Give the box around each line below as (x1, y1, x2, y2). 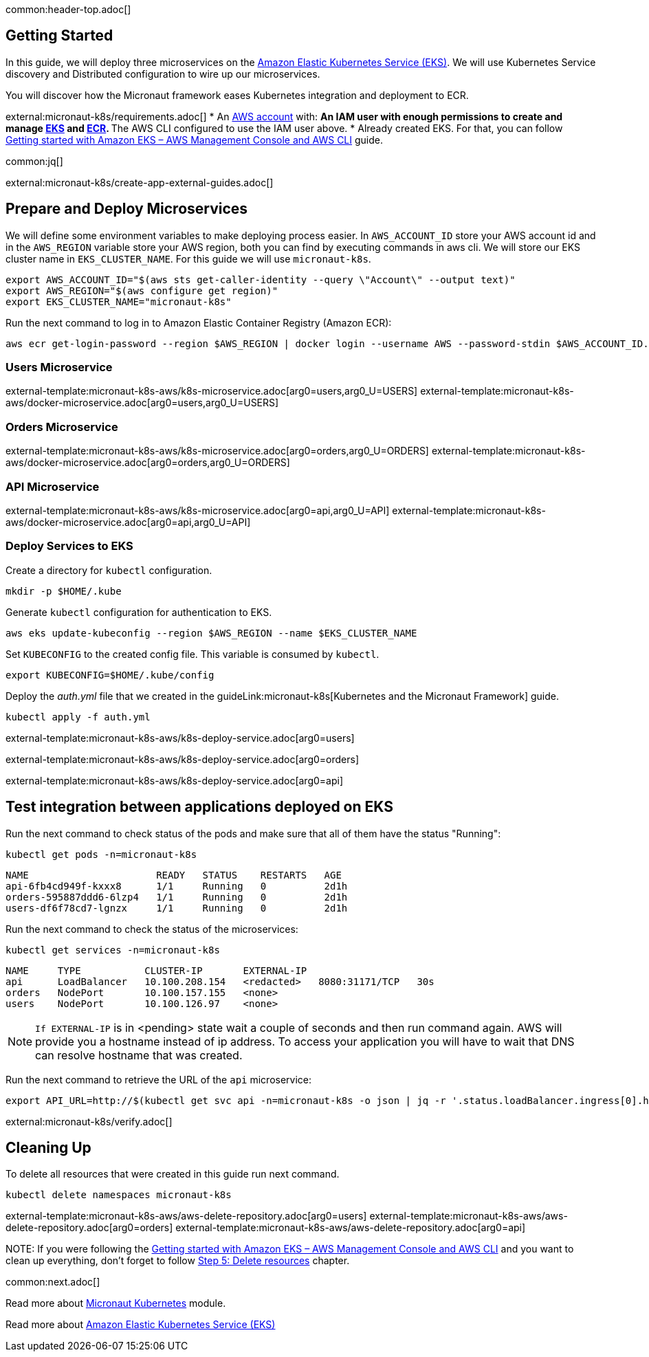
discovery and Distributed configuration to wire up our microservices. (5, 67, 320, 80)
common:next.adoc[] (5, 1276, 100, 1288)
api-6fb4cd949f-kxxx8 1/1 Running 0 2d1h (5, 880, 348, 892)
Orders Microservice (5, 419, 118, 434)
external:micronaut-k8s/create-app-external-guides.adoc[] (5, 176, 274, 188)
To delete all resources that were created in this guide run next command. (5, 1168, 340, 1180)
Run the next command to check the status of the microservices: (5, 923, 298, 935)
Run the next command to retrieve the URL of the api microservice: (5, 1073, 312, 1085)
